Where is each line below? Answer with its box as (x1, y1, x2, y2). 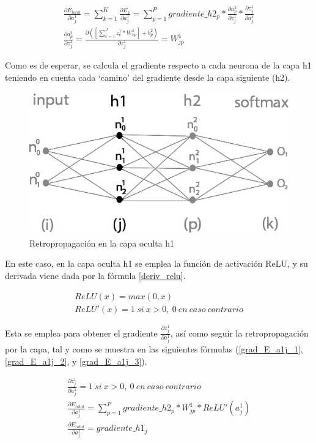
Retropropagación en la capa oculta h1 (29, 236, 175, 249)
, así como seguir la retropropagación (170, 326, 309, 339)
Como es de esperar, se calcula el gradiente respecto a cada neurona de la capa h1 (5, 59, 312, 71)
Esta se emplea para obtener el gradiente (5, 326, 158, 339)
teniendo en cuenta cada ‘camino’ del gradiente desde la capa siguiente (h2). (5, 70, 290, 83)
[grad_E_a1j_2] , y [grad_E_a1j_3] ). (5, 354, 147, 367)
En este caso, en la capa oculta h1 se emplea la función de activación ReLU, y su (5, 257, 308, 270)
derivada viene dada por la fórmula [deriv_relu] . (5, 269, 186, 281)
